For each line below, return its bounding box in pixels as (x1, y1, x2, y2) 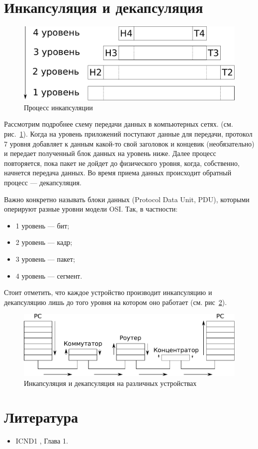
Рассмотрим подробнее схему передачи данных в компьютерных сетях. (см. (4, 119, 233, 129)
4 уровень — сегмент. (15, 270, 83, 281)
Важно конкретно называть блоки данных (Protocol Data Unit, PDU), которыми (4, 194, 250, 204)
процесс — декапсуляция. (4, 177, 82, 187)
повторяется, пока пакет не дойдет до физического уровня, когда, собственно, (4, 157, 240, 168)
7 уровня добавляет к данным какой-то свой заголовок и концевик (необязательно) (4, 138, 255, 149)
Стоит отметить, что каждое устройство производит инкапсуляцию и (4, 287, 212, 298)
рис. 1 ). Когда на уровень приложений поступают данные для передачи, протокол (4, 128, 253, 139)
